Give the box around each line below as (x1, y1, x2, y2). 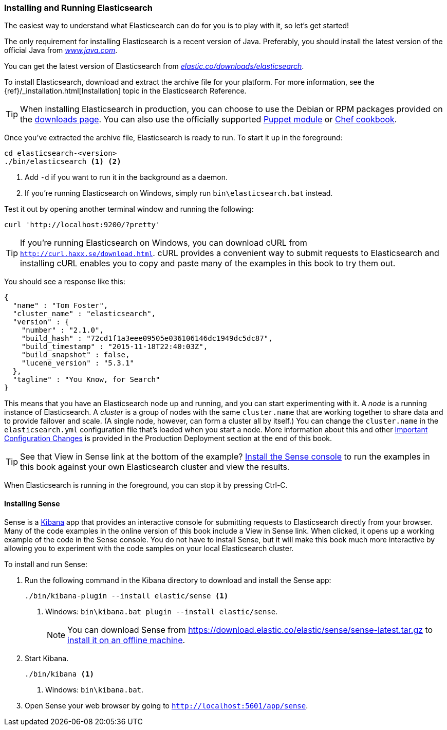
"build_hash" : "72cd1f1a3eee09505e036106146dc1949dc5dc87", (21, 334, 273, 343)
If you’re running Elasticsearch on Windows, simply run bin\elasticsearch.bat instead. (25, 189, 333, 198)
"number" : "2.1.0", (21, 326, 104, 335)
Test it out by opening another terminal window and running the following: (4, 205, 254, 214)
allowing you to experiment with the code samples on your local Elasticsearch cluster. (4, 543, 294, 553)
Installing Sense (4, 499, 60, 508)
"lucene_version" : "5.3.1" (21, 359, 134, 368)
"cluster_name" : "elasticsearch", (12, 309, 156, 318)
